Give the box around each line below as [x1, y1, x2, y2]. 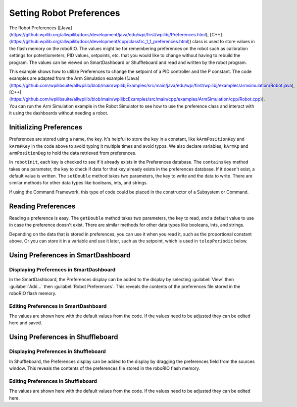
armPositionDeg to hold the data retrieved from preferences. [9, 150, 137, 156]
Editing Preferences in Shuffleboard [9, 377, 98, 384]
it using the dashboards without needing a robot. [9, 110, 108, 116]
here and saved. [9, 320, 42, 326]
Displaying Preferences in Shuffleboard [9, 348, 106, 355]
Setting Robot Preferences [9, 7, 120, 18]
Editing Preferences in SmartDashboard [9, 302, 107, 309]
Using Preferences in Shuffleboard [9, 333, 118, 342]
